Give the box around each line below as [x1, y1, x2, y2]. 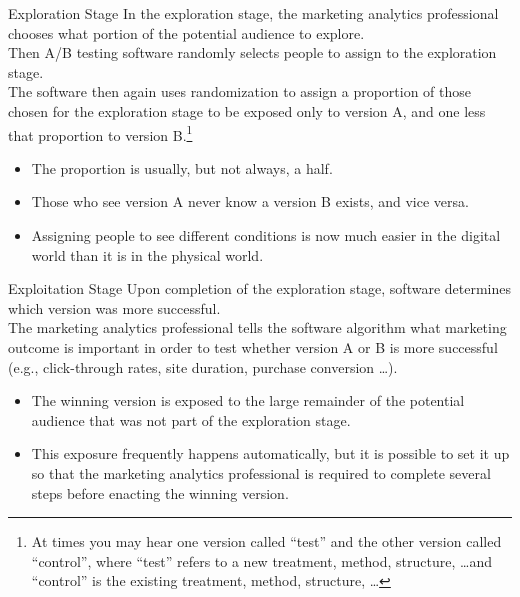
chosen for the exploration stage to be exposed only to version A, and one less [8, 100, 486, 121]
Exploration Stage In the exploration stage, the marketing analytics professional [8, 3, 499, 23]
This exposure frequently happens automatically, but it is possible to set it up [31, 443, 510, 464]
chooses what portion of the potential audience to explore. [8, 22, 365, 43]
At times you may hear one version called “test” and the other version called [31, 531, 502, 552]
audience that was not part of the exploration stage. [31, 409, 351, 430]
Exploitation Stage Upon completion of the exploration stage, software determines [8, 278, 512, 299]
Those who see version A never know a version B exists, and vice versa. [31, 191, 469, 212]
